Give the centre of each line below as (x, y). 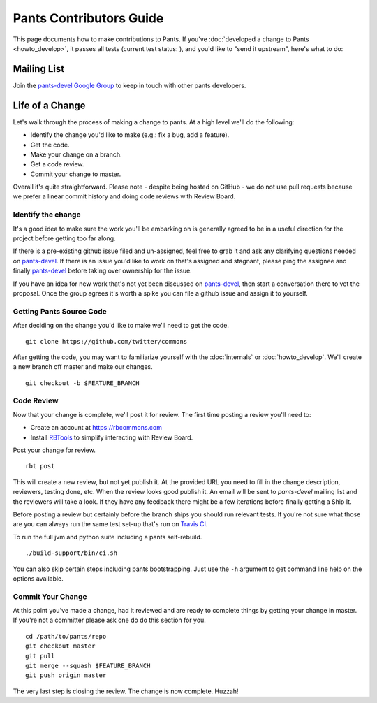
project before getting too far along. (64, 238)
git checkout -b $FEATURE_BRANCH (82, 383)
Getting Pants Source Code (60, 311)
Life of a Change (49, 105)
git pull (40, 656)
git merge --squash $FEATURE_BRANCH (88, 665)
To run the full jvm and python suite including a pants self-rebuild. (108, 537)
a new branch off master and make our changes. (83, 367)
